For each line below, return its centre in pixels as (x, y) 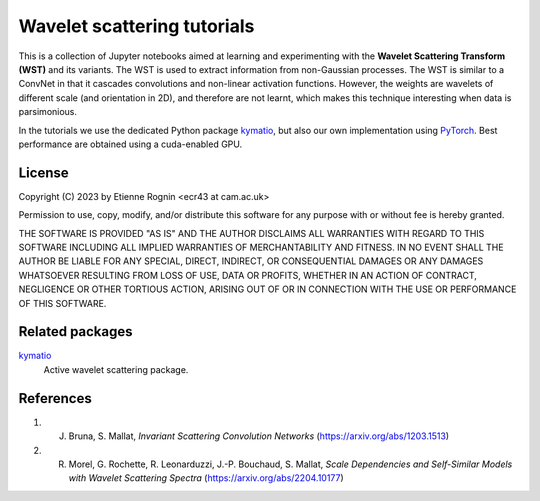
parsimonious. (48, 112)
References (55, 398)
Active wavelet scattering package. (116, 369)
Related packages (76, 331)
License (43, 172)
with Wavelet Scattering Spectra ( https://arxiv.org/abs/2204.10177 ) (206, 478)
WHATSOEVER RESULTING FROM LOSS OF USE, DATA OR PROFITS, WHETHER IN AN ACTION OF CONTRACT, (247, 275)
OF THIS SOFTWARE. (62, 303)
